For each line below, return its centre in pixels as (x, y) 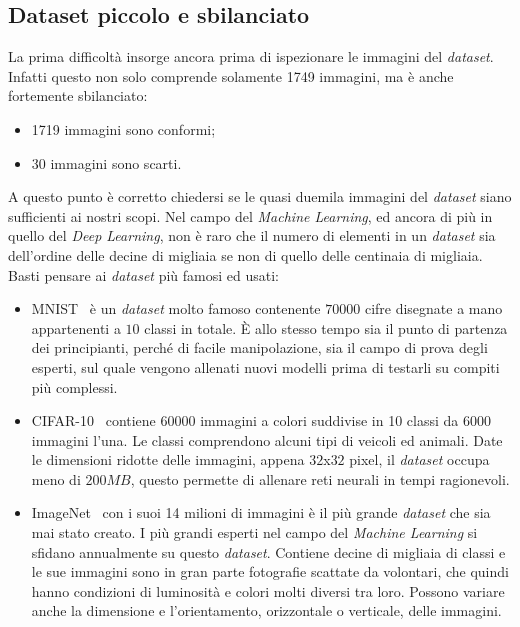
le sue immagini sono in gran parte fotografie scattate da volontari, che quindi (270, 571)
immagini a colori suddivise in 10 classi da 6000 (346, 420)
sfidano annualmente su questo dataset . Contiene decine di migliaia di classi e (268, 551)
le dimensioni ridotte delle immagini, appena (168, 459)
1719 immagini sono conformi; (123, 128)
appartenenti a (76, 327)
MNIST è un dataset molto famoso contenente (176, 308)
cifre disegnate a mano (433, 308)
